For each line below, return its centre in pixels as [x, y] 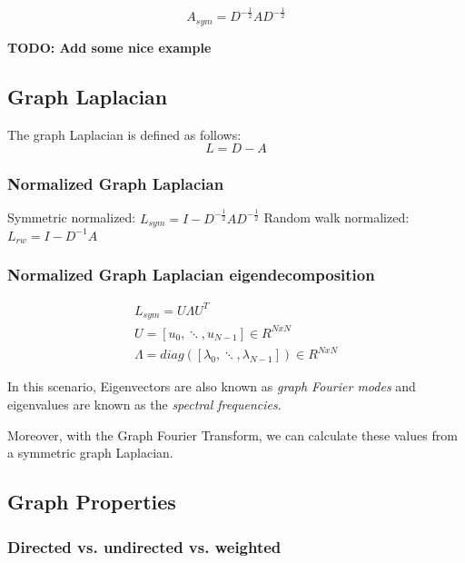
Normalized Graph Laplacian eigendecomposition [191, 275]
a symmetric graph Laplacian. [90, 453]
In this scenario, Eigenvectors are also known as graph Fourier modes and [212, 386]
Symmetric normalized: [72, 217]
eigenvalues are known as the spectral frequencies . [144, 405]
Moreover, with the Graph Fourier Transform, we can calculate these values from [232, 435]
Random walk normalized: [336, 217]
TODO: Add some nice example [109, 47]
